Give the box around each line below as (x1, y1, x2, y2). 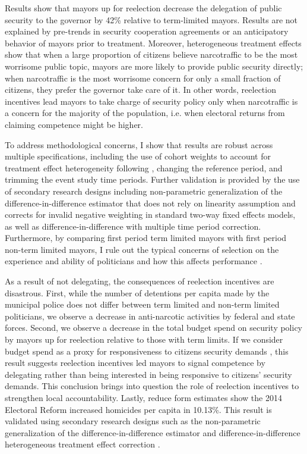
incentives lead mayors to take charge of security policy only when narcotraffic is (5, 95, 298, 107)
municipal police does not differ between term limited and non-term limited (5, 298, 280, 311)
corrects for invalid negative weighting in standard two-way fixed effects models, (5, 208, 296, 221)
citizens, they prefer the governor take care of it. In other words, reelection (5, 83, 276, 96)
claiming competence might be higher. (5, 118, 143, 130)
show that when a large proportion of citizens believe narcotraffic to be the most (5, 48, 298, 61)
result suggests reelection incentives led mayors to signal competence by (5, 356, 265, 369)
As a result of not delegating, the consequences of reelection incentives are (5, 275, 274, 287)
